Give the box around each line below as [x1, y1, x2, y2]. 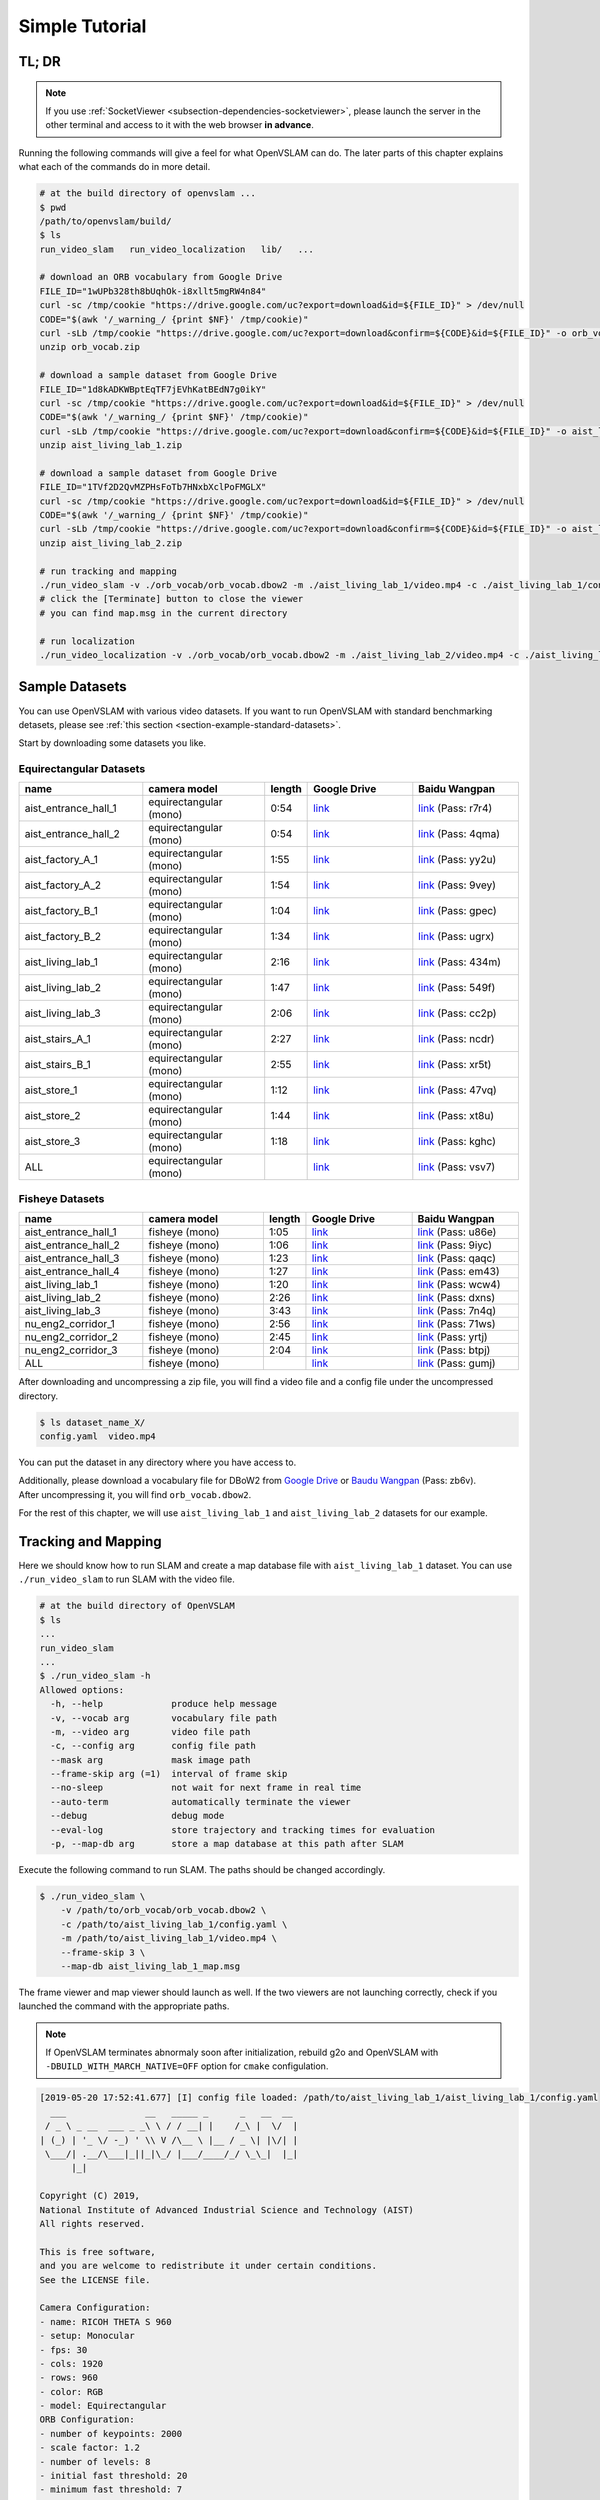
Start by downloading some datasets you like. [18, 737, 207, 749]
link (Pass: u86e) [417, 1225, 497, 1239]
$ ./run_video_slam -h [39, 1670, 151, 1682]
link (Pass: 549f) [418, 981, 496, 995]
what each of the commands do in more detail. [18, 161, 211, 173]
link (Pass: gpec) [418, 904, 497, 918]
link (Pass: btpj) [417, 1343, 491, 1357]
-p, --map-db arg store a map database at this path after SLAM [50, 1838, 404, 1850]
